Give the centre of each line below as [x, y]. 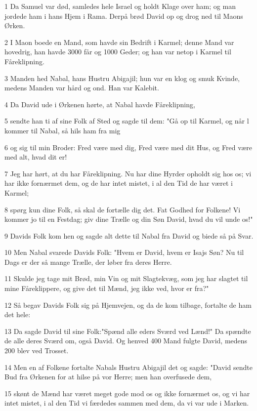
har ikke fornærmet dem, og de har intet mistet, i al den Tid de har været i [119, 183]
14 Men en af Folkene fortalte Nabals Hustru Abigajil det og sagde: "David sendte [128, 367]
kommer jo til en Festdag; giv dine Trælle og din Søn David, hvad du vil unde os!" [129, 219]
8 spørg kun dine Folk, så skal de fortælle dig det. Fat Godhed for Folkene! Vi [123, 209]
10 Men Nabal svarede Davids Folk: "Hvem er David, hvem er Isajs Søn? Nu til [124, 252]
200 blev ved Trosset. [37, 350]
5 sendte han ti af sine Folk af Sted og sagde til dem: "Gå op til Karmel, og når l [127, 121]
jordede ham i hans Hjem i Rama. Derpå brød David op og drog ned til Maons [124, 16]
